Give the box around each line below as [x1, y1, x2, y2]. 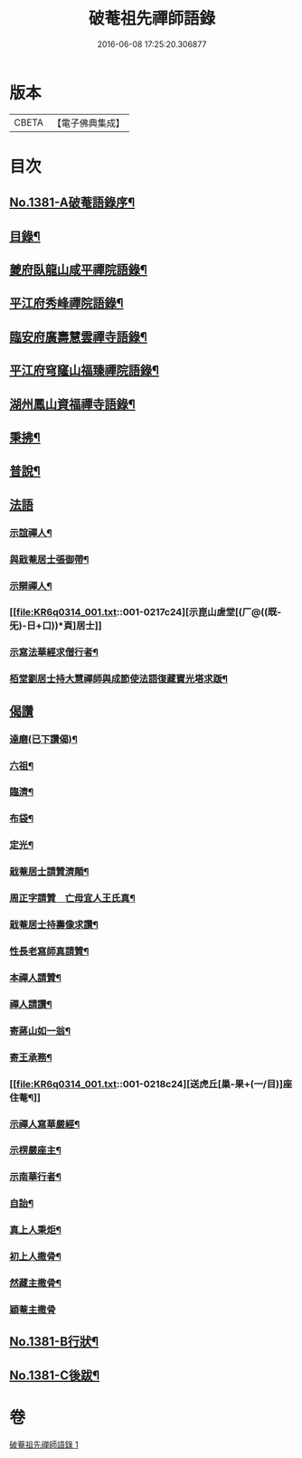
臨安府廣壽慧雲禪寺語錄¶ [9, 329, 147, 345]
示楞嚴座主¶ [9, 1144, 61, 1157]
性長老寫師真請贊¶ [9, 945, 90, 957]
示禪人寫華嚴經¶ [9, 1118, 80, 1131]
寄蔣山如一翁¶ [9, 1024, 71, 1037]
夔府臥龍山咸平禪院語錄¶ [9, 262, 147, 278]
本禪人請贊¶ [9, 971, 61, 984]
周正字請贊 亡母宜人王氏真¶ [9, 892, 136, 904]
